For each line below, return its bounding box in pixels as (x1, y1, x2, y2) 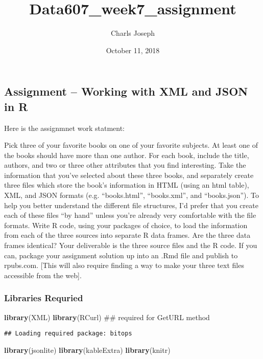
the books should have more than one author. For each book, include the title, (4, 149, 249, 160)
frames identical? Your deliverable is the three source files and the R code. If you (4, 240, 257, 251)
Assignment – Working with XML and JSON (4, 83, 248, 99)
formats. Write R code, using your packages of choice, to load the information (4, 219, 248, 230)
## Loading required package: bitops (4, 330, 132, 338)
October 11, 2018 (106, 44, 160, 55)
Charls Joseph (111, 28, 155, 38)
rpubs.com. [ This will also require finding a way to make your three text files (4, 260, 244, 271)
